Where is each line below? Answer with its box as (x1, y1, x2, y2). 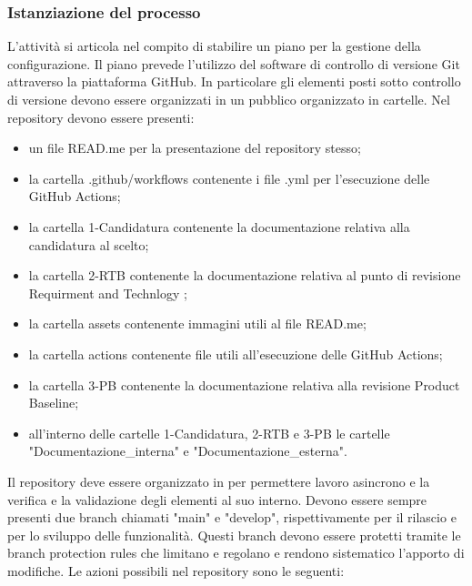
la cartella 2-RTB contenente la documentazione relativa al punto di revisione (28, 266, 461, 285)
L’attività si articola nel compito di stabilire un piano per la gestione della (7, 36, 421, 56)
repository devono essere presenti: (7, 107, 195, 126)
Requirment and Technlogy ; (28, 283, 187, 302)
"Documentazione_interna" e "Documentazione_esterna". (28, 441, 347, 460)
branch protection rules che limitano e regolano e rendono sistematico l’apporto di (7, 543, 465, 562)
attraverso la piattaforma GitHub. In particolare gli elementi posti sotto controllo (7, 72, 461, 91)
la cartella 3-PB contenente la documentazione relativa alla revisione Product (28, 375, 460, 394)
